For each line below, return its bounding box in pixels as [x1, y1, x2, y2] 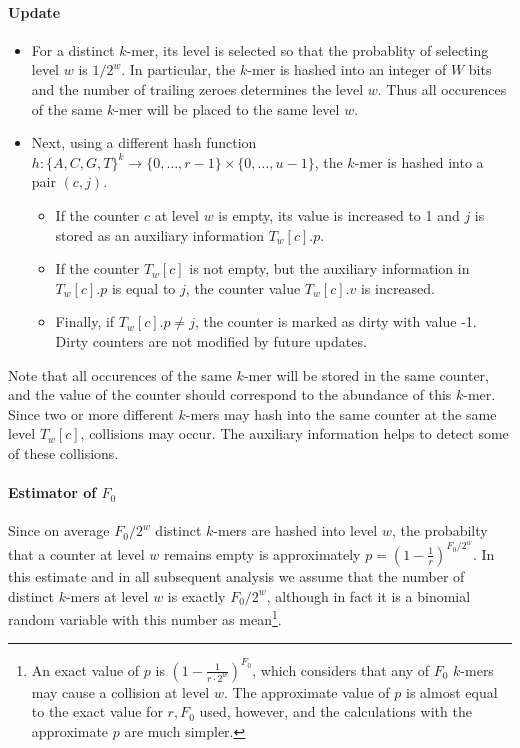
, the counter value [185, 277, 301, 298]
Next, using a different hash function [31, 132, 257, 153]
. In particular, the [121, 59, 236, 80]
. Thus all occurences [377, 78, 507, 99]
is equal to [111, 277, 176, 298]
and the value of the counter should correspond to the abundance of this [8, 384, 452, 405]
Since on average [8, 520, 110, 541]
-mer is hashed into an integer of [247, 59, 447, 80]
